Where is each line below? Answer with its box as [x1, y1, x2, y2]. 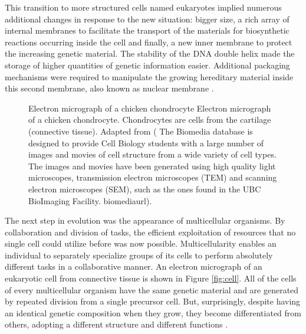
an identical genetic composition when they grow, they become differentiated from [5, 306, 302, 319]
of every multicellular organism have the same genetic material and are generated [5, 283, 299, 296]
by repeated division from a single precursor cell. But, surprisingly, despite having [5, 295, 301, 307]
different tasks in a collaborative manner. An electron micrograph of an [5, 260, 262, 273]
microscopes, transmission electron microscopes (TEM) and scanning [28, 171, 277, 184]
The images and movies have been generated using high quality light [28, 159, 276, 172]
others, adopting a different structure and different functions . [5, 318, 228, 330]
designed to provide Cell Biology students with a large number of [28, 136, 264, 149]
